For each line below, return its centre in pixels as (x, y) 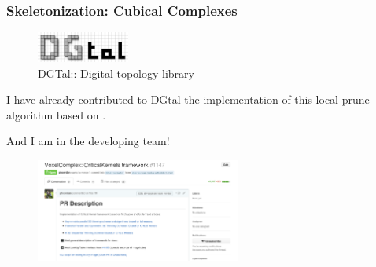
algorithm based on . (56, 114)
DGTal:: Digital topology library (116, 73)
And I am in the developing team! (88, 141)
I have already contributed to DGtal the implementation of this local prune (188, 99)
